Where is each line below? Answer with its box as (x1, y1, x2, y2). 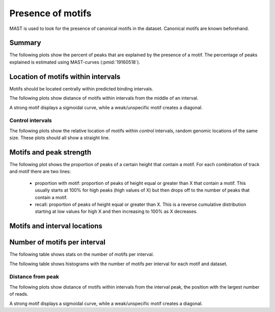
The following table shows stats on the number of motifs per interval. (9, 252, 154, 258)
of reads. (9, 291, 29, 297)
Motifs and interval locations (9, 222, 103, 231)
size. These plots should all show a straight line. (9, 135, 110, 141)
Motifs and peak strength (9, 148, 92, 157)
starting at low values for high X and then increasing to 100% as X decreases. (35, 208, 198, 214)
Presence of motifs (9, 8, 92, 19)
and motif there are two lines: (9, 168, 71, 175)
